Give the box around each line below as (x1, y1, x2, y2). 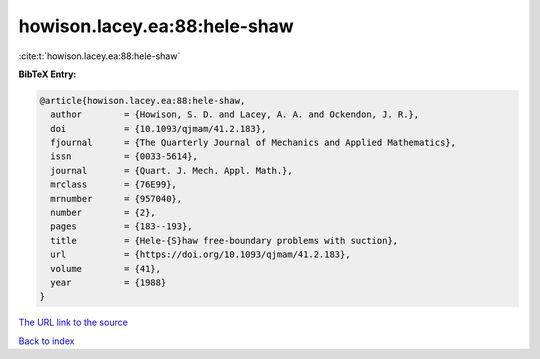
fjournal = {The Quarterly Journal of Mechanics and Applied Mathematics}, (50, 137, 457, 149)
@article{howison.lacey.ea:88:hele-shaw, (39, 95, 246, 106)
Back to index (18, 335, 75, 347)
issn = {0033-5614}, (50, 151, 199, 162)
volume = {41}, (50, 263, 162, 274)
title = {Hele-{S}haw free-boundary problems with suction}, (50, 235, 399, 246)
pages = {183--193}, (50, 221, 194, 232)
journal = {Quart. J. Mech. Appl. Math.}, (50, 165, 294, 176)
